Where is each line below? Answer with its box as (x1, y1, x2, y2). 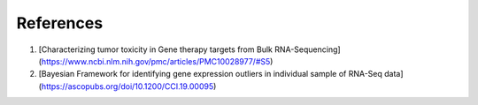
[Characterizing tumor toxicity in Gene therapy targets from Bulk (38, 44, 274, 55)
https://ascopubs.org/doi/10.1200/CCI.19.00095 (41, 80, 214, 92)
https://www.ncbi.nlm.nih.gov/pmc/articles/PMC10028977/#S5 (41, 56, 271, 66)
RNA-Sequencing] (274, 44, 341, 55)
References (16, 13, 104, 33)
